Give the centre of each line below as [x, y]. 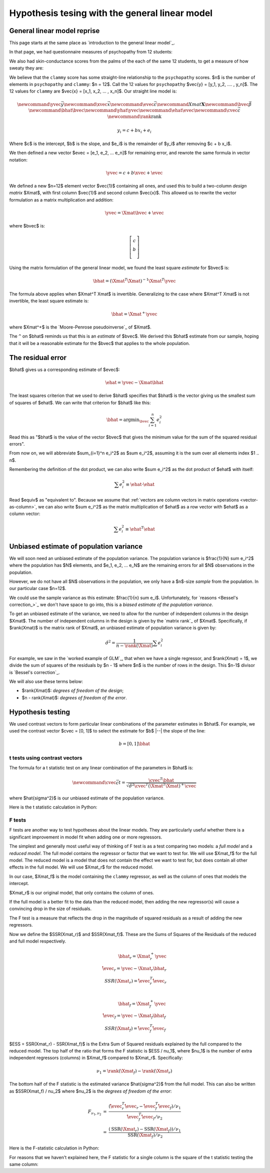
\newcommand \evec [132, 104]
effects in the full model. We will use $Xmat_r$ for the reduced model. [81, 867]
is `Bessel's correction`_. [34, 672]
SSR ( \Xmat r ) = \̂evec [127, 981]
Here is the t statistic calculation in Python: [53, 807]
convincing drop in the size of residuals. [50, 909]
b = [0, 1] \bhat [134, 744]
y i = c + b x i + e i [134, 131]
